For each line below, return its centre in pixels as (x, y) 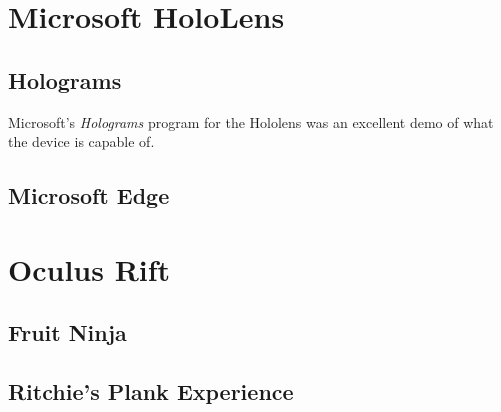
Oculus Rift (89, 268)
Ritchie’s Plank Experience (151, 391)
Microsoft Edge (89, 195)
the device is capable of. (81, 141)
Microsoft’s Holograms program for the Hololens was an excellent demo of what (251, 121)
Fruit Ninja (67, 332)
